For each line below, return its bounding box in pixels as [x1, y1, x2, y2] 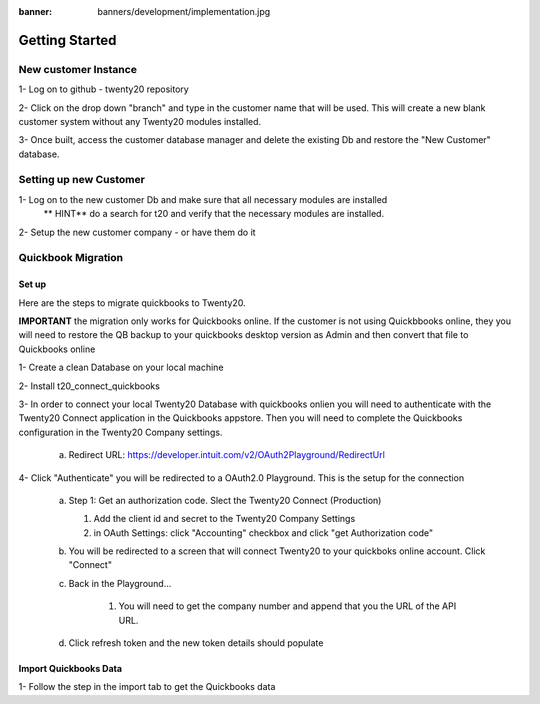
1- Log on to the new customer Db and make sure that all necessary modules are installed [18, 193, 388, 205]
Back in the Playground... [68, 577, 172, 589]
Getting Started [18, 31, 117, 49]
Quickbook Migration [18, 251, 124, 265]
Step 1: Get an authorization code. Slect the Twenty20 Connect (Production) [68, 494, 382, 506]
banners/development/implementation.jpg [97, 6, 271, 17]
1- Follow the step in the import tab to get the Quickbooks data [18, 681, 276, 693]
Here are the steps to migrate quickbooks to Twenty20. [18, 296, 246, 309]
